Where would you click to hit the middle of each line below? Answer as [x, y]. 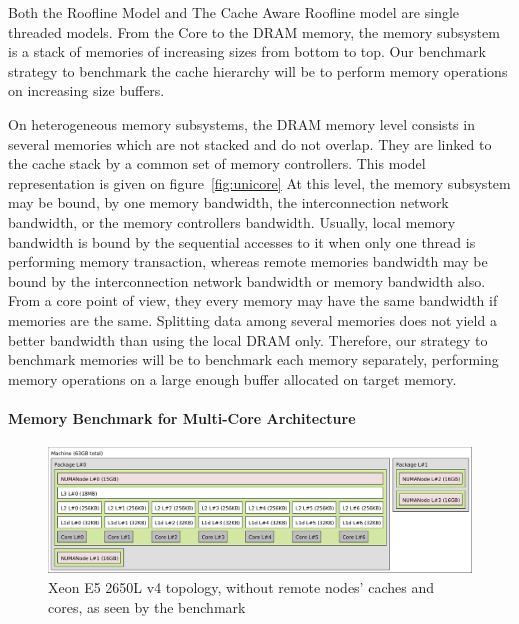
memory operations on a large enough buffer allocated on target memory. [232, 378]
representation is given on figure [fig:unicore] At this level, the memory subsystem [259, 182]
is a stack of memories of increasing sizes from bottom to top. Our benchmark [247, 51]
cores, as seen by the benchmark [147, 606]
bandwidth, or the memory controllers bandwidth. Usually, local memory [232, 221]
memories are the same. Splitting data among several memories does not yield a [252, 319]
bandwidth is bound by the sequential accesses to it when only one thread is [242, 241]
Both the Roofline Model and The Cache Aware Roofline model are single [234, 12]
